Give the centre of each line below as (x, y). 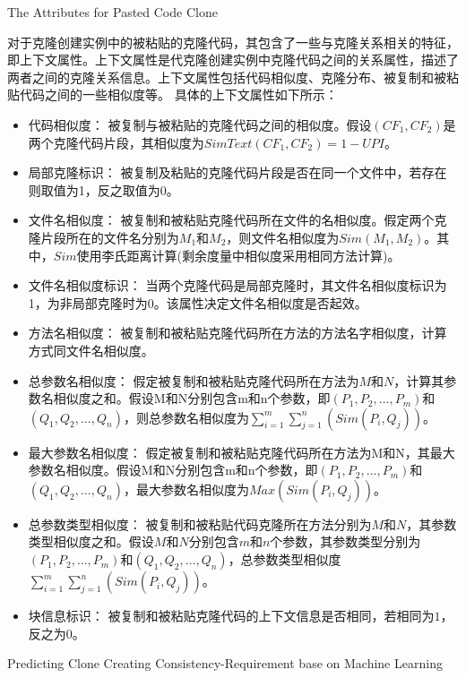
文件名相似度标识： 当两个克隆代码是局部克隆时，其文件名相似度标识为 (237, 285)
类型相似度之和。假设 (91, 541)
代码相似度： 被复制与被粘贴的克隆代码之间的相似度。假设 (200, 124)
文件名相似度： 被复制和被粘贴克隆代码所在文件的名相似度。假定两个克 (237, 220)
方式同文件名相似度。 (91, 350)
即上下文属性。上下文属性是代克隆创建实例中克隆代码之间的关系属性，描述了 (233, 60)
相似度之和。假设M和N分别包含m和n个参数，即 (192, 398)
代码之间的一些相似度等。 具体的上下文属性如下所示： (178, 94)
